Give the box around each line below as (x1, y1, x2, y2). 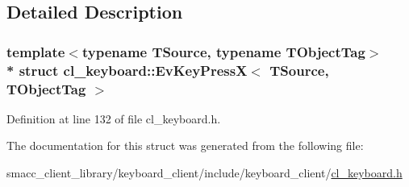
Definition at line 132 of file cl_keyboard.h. (6, 110, 221, 127)
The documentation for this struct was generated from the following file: (6, 137, 364, 154)
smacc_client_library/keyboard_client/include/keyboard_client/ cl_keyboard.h (6, 164, 403, 181)
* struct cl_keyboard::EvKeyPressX (6, 60, 248, 80)
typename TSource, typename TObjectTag (81, 41, 365, 61)
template (6, 41, 65, 61)
